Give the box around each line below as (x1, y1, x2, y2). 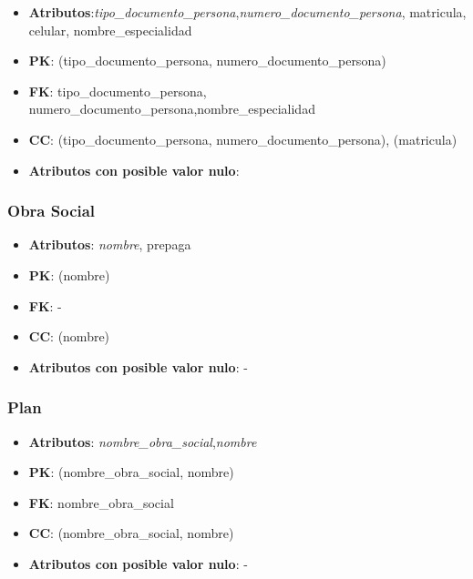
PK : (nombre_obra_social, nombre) (28, 462, 234, 482)
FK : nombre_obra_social (28, 493, 174, 512)
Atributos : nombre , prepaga (28, 235, 191, 254)
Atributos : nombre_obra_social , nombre (28, 432, 257, 451)
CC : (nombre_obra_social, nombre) (28, 523, 234, 543)
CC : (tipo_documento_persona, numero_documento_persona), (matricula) (28, 129, 458, 148)
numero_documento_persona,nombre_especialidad (28, 99, 315, 118)
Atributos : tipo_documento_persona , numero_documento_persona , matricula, (28, 3, 467, 21)
